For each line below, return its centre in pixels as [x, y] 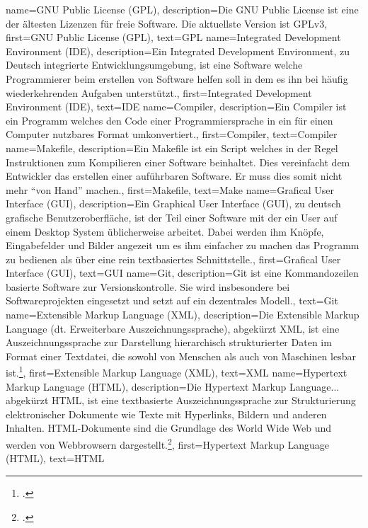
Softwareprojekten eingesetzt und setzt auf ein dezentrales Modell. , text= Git [172, 300]
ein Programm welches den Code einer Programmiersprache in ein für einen [169, 120]
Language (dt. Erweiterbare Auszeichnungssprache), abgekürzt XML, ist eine [173, 328]
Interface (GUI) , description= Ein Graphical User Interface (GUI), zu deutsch [173, 203]
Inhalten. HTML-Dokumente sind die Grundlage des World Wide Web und [169, 428]
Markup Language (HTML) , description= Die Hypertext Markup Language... [173, 386]
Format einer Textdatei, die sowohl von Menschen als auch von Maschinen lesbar [181, 356]
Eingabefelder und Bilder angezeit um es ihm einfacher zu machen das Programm [183, 245]
